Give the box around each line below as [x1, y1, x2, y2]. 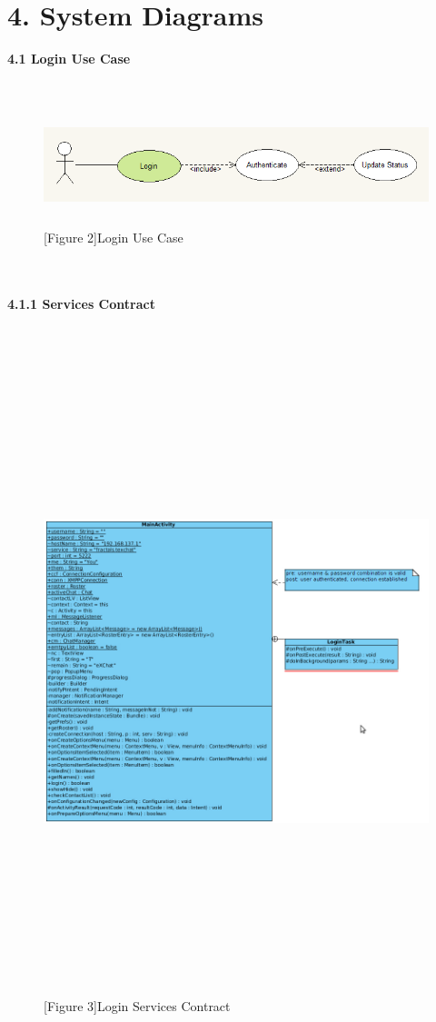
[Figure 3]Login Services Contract [44, 996, 231, 1015]
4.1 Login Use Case [7, 49, 131, 68]
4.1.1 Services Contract [7, 293, 155, 313]
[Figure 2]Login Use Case [44, 228, 183, 247]
